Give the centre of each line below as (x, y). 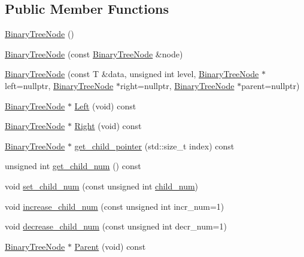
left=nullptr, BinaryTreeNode (59, 85)
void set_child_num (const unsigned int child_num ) (102, 186)
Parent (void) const (110, 246)
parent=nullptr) (270, 85)
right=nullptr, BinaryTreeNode (177, 85)
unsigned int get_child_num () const (73, 166)
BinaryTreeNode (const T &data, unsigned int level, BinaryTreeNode (132, 74)
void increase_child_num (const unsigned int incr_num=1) (115, 206)
